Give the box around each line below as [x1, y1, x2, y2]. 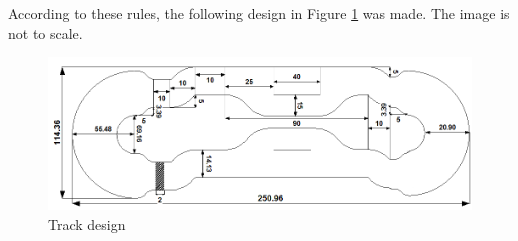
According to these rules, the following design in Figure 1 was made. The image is [8, 3, 510, 23]
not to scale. [8, 22, 83, 43]
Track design [48, 213, 126, 234]
